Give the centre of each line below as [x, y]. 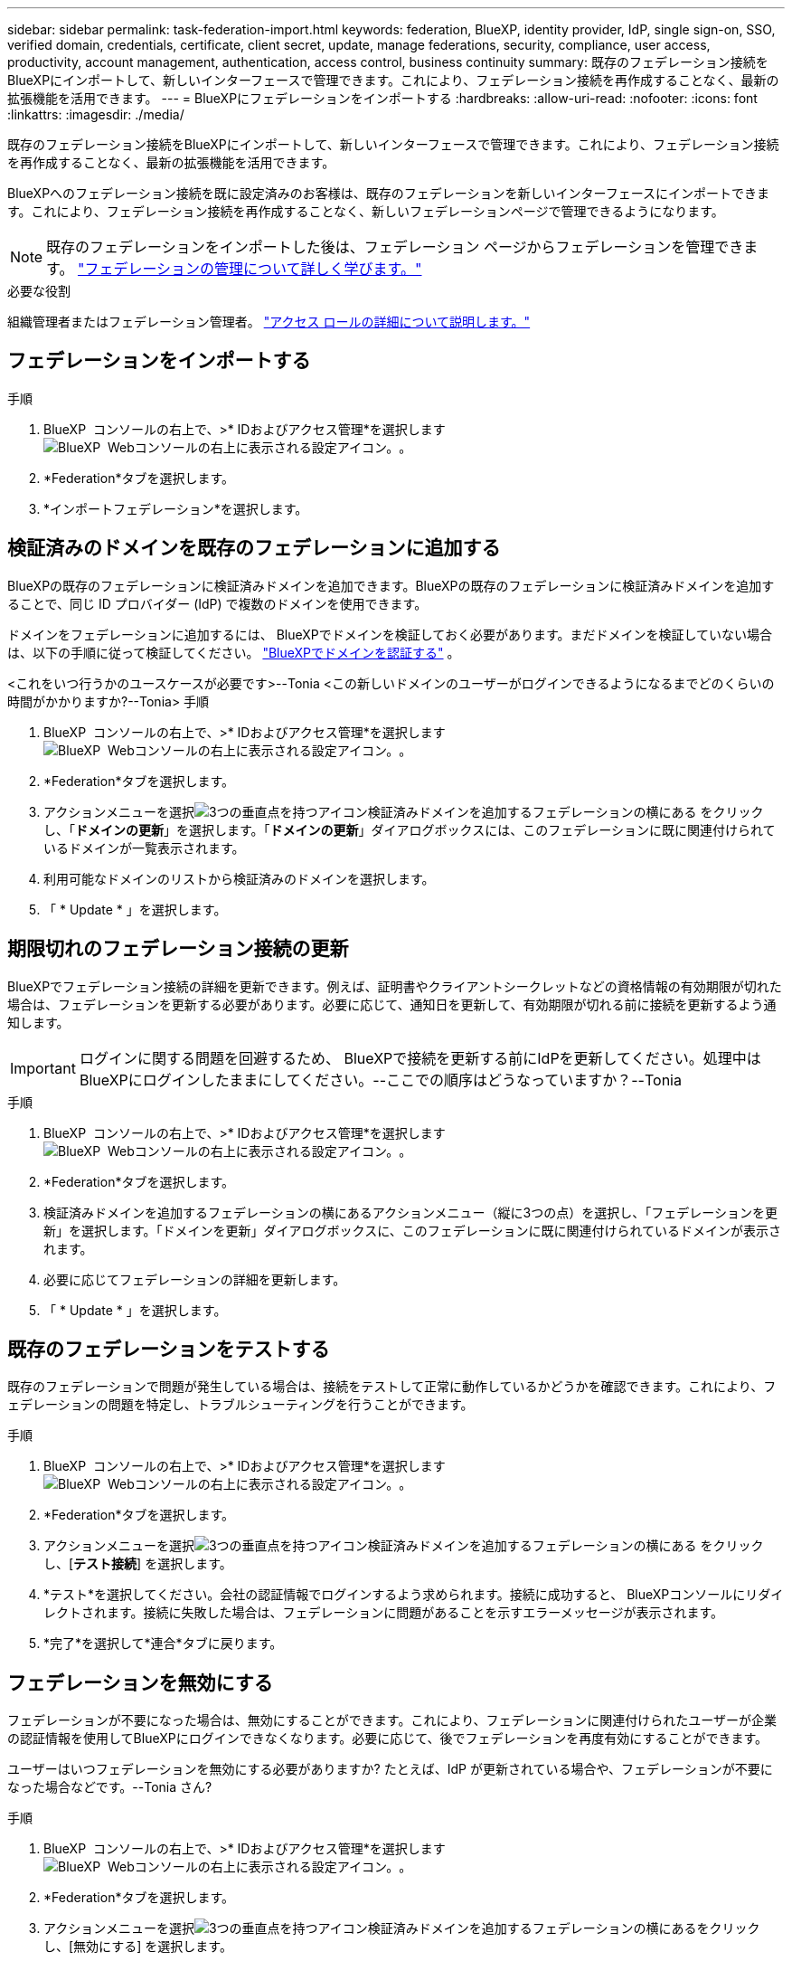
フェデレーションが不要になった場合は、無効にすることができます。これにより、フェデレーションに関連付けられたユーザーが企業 [392, 1720]
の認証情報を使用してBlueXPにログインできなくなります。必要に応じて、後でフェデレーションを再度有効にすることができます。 [388, 1738]
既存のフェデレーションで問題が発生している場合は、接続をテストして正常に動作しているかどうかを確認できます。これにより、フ [392, 1387]
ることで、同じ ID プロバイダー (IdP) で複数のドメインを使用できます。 [217, 603]
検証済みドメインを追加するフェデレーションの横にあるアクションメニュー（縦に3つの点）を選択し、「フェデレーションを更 [410, 1212]
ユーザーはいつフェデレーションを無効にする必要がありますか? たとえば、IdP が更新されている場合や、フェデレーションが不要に [390, 1769]
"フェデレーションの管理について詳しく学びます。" [250, 269]
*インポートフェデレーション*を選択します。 [176, 508]
